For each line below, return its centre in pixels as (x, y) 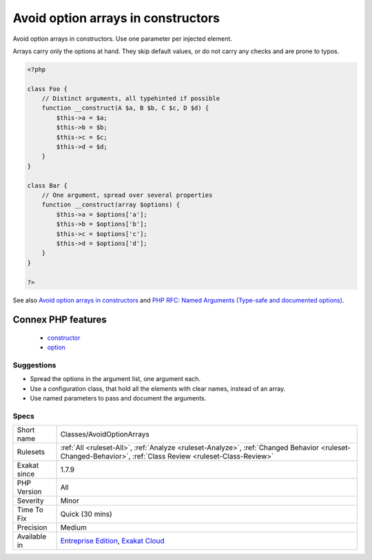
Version (29, 492)
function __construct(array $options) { (111, 205)
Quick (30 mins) (86, 514)
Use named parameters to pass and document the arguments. (118, 398)
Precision (32, 528)
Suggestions (34, 365)
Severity (30, 501)
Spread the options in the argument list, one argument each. (115, 379)
